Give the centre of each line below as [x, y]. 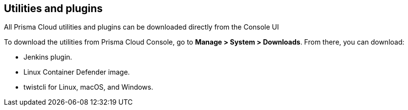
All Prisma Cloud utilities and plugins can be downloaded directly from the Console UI [141, 27]
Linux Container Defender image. [77, 72]
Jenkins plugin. [48, 57]
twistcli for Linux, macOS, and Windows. [88, 87]
